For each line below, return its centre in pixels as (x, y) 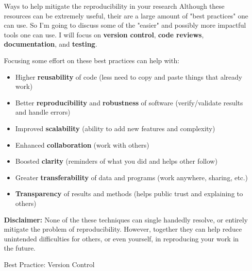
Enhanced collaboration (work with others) (82, 144)
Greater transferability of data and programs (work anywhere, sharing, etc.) (132, 177)
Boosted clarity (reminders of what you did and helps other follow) (116, 161)
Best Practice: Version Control (49, 264)
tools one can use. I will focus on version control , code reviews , (104, 34)
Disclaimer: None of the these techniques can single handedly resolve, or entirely (126, 219)
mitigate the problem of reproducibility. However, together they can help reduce (123, 229)
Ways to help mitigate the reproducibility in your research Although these (114, 6)
